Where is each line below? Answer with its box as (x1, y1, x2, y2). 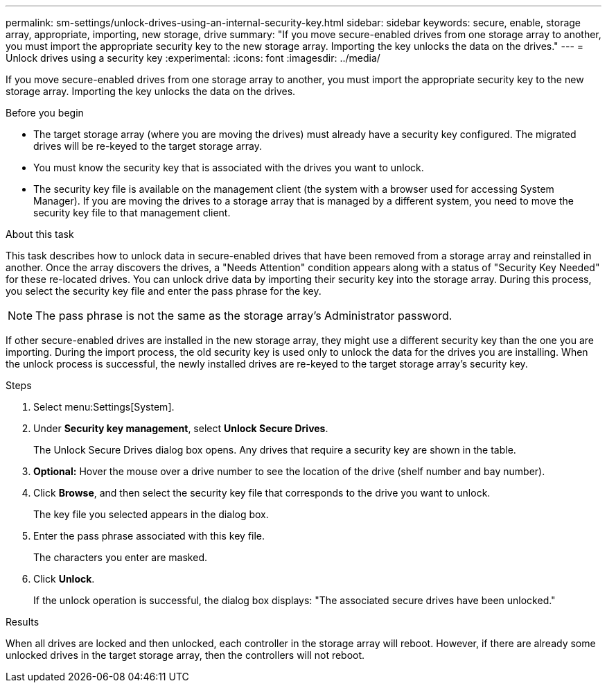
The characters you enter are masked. (33, 551, 207, 563)
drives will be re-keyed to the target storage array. (33, 140, 263, 152)
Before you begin (6, 107, 84, 119)
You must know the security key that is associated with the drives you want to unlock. (33, 162, 424, 173)
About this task (6, 228, 74, 240)
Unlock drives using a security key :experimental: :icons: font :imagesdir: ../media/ (6, 52, 380, 64)
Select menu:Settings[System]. (33, 401, 175, 413)
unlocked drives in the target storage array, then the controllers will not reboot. (6, 649, 365, 661)
